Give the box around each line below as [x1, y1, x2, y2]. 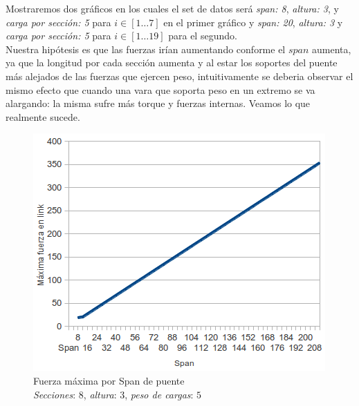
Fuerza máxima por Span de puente [33, 373, 185, 387]
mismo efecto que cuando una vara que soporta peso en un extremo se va [6, 82, 315, 97]
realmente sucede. [6, 109, 80, 124]
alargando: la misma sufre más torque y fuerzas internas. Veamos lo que [6, 96, 311, 110]
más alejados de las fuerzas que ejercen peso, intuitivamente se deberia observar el [6, 68, 353, 83]
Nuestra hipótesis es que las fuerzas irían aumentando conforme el [6, 41, 286, 56]
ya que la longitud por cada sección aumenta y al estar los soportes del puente [6, 55, 338, 70]
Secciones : [33, 387, 76, 401]
